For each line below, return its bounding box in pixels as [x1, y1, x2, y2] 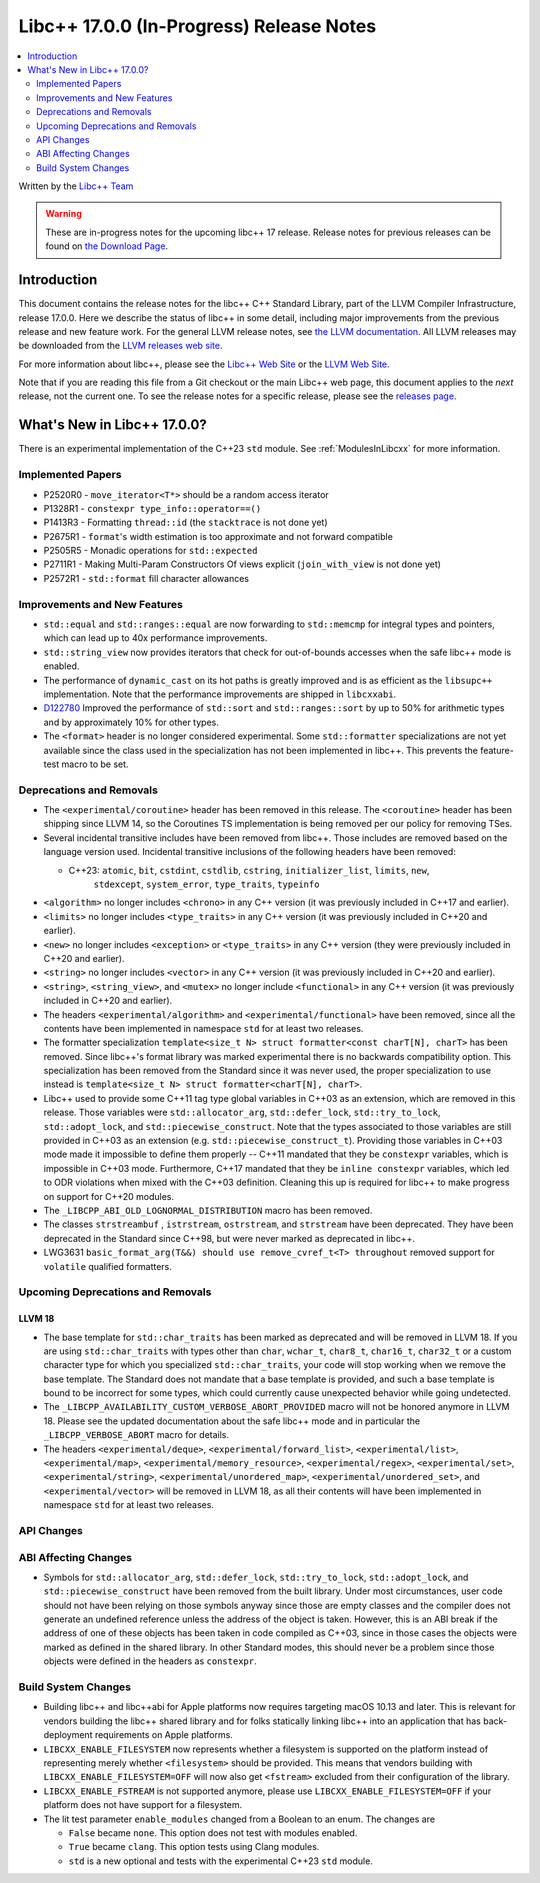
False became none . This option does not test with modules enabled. [68, 1826, 358, 1839]
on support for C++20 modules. [43, 1190, 175, 1202]
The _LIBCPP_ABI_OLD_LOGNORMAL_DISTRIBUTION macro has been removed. [43, 1205, 373, 1216]
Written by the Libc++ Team [18, 180, 134, 192]
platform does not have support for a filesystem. [43, 1799, 243, 1811]
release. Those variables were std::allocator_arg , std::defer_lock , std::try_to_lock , [43, 1106, 441, 1119]
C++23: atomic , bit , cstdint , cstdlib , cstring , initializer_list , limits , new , [68, 864, 430, 876]
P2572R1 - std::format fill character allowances [43, 572, 250, 584]
